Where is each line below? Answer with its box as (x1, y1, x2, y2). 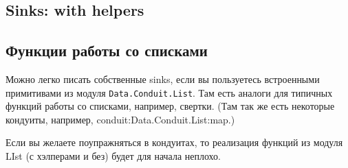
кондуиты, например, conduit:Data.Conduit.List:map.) (6, 112, 235, 126)
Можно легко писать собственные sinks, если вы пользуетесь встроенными (6, 71, 320, 86)
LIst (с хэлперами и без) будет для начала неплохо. (6, 149, 221, 163)
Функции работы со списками (6, 40, 208, 61)
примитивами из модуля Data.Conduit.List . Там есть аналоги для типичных (6, 85, 333, 99)
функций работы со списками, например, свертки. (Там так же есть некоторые (6, 99, 335, 113)
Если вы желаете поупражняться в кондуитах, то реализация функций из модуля (6, 135, 343, 149)
